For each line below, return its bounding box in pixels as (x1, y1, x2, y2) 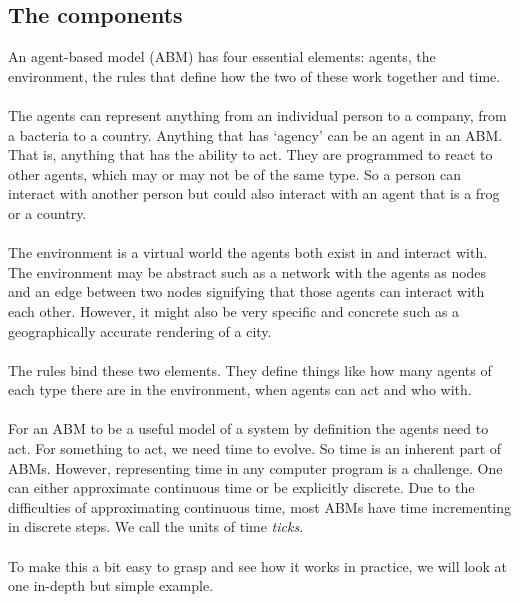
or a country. (8, 202, 87, 223)
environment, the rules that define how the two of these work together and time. (8, 65, 501, 86)
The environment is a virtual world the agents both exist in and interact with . (8, 242, 488, 263)
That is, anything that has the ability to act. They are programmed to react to (8, 144, 493, 165)
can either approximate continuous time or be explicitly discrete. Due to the (8, 477, 475, 498)
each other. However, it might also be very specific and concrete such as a (8, 300, 460, 321)
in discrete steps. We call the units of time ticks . (8, 516, 304, 537)
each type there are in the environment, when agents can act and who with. (8, 379, 472, 400)
